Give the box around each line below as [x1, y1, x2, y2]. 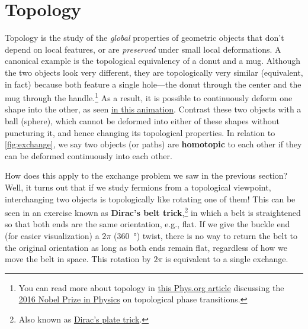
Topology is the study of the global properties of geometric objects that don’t [5, 31, 284, 44]
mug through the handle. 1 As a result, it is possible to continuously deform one [5, 90, 293, 104]
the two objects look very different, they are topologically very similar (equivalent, [5, 66, 303, 78]
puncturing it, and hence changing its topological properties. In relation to [5, 126, 275, 138]
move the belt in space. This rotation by [5, 253, 151, 265]
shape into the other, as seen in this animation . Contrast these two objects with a [5, 103, 301, 115]
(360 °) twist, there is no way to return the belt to [114, 229, 298, 241]
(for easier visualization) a [5, 229, 100, 241]
